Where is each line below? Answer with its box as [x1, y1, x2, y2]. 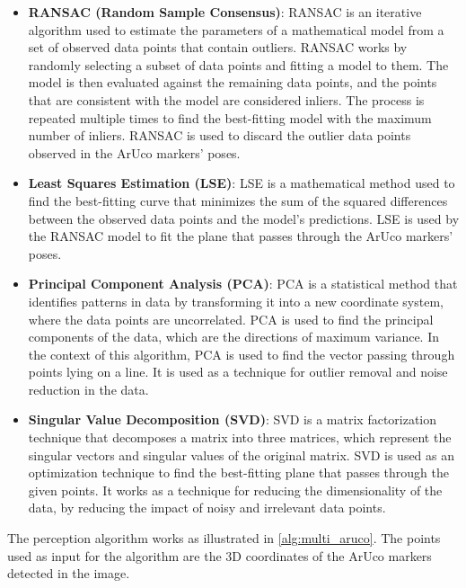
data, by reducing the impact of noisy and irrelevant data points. [28, 498, 386, 517]
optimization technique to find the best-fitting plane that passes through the [28, 463, 450, 482]
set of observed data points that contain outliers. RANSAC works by [28, 38, 408, 57]
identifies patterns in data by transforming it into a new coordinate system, [28, 291, 444, 310]
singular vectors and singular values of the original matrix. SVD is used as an [28, 445, 455, 464]
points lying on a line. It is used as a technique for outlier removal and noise [28, 362, 448, 381]
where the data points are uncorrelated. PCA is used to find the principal [28, 309, 434, 328]
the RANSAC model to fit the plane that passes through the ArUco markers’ [28, 227, 453, 245]
